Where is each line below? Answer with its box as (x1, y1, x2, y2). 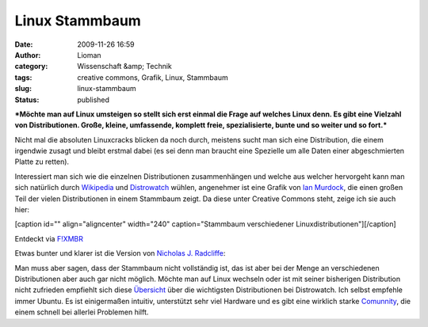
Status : (14, 95, 40, 105)
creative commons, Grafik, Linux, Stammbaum (77, 72, 229, 82)
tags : (14, 72, 32, 82)
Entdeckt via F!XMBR (14, 234, 83, 243)
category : (14, 62, 48, 71)
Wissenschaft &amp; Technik (77, 62, 172, 71)
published (77, 95, 110, 105)
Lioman (77, 50, 102, 59)
